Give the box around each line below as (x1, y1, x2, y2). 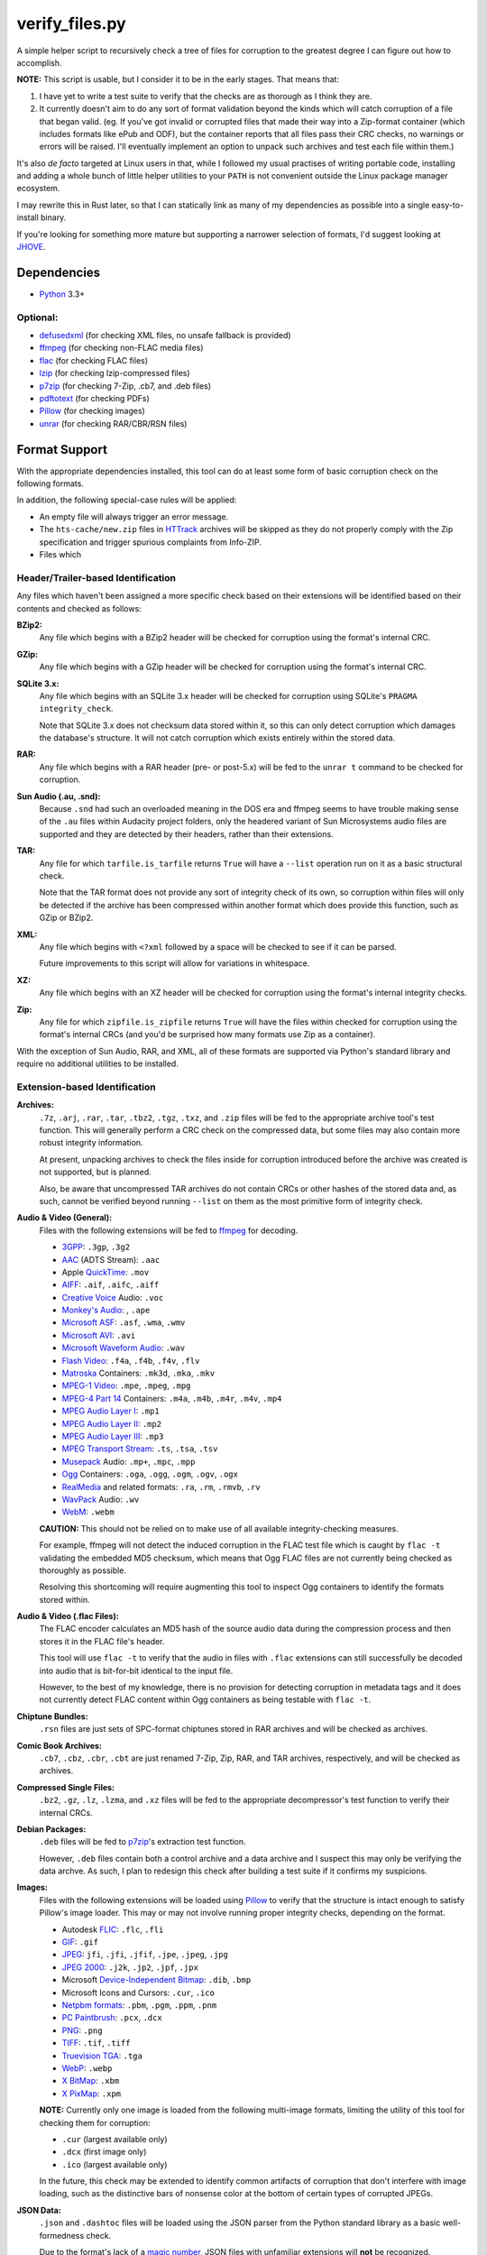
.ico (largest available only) (61, 2158, 168, 2169)
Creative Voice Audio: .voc (61, 1292, 164, 1302)
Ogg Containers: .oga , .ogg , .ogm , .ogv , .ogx (61, 1468, 239, 1479)
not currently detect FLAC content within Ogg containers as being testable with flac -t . (39, 1694, 372, 1705)
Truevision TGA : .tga (61, 2050, 143, 2061)
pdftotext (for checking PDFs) (39, 393, 151, 404)
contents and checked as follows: (16, 603, 142, 613)
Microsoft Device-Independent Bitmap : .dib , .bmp (61, 1974, 252, 1985)
